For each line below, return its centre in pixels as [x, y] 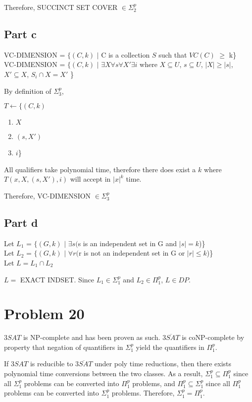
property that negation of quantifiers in [64, 347]
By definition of [28, 91]
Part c [20, 33]
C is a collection [126, 54]
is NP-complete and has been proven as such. [92, 337]
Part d [21, 222]
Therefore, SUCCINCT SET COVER [61, 7]
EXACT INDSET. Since [57, 279]
